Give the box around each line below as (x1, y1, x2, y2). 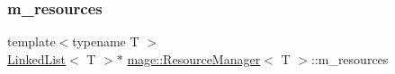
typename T (72, 32, 139, 51)
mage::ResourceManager (127, 49, 261, 68)
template (7, 32, 56, 51)
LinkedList (7, 49, 67, 68)
